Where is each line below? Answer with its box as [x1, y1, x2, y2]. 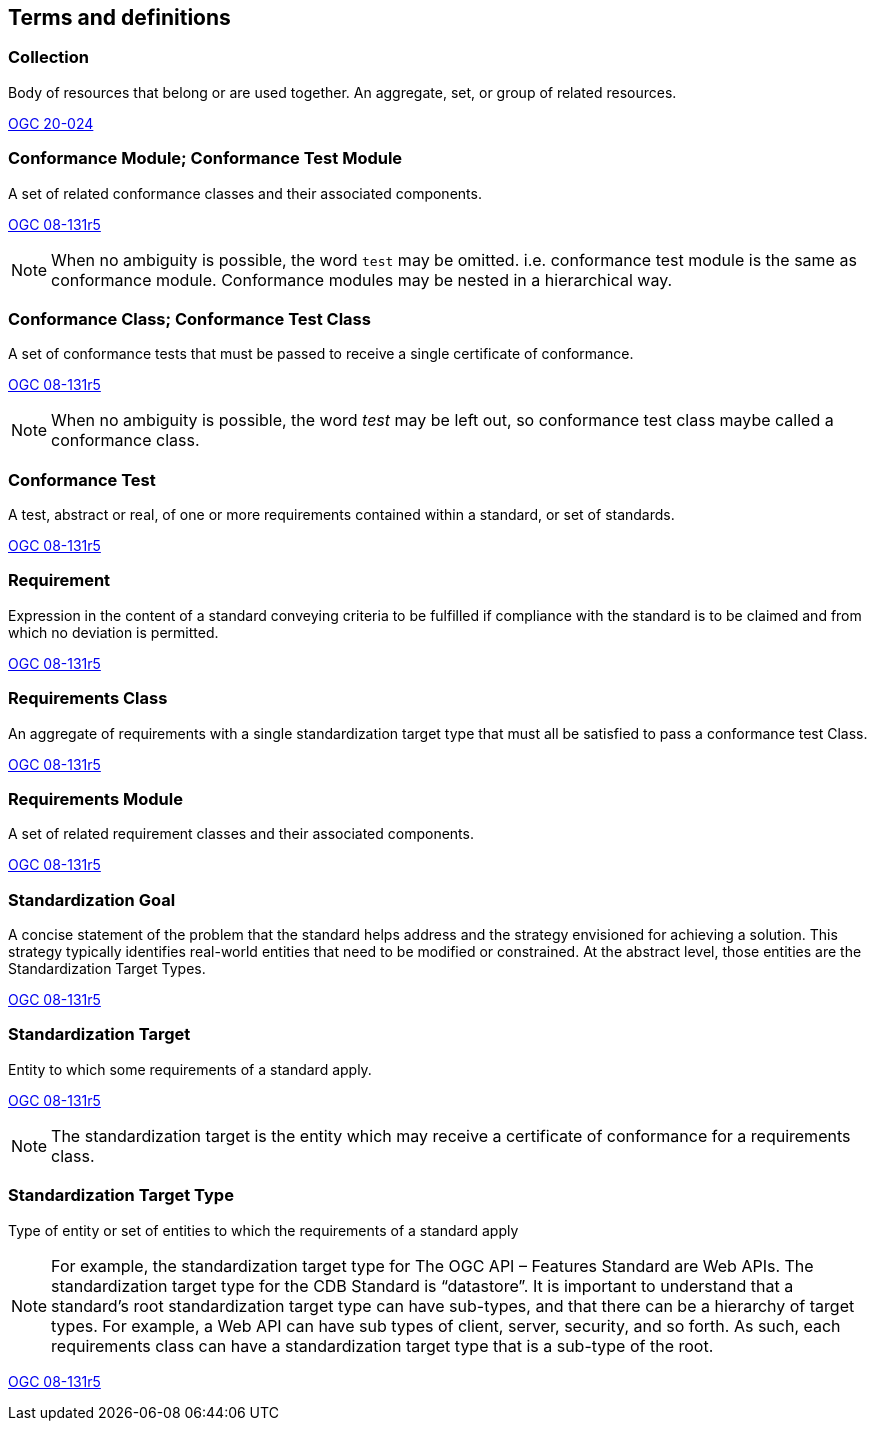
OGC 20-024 [8, 114, 94, 132]
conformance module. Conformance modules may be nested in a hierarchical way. [51, 269, 673, 290]
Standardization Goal [8, 889, 176, 910]
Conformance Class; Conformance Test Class [8, 308, 371, 329]
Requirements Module [8, 788, 183, 809]
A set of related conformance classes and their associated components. [8, 184, 482, 202]
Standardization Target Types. [8, 960, 206, 978]
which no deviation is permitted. [8, 623, 219, 641]
